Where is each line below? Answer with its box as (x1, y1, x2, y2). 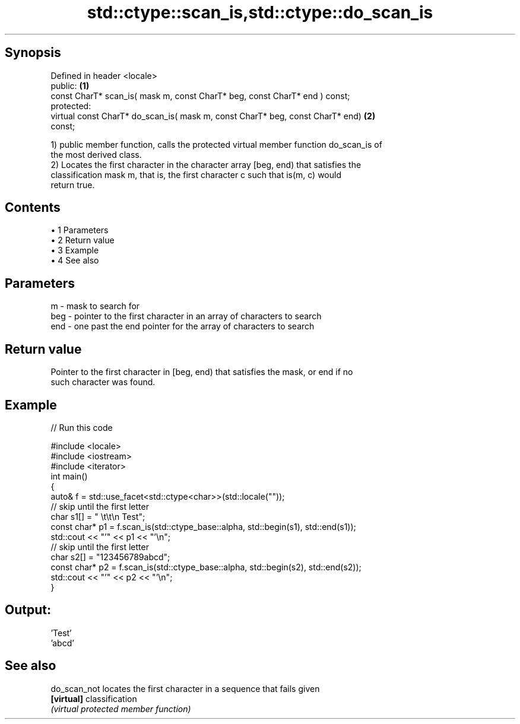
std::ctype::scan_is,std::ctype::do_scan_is (87, 2, 433, 23)
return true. (50, 179, 95, 190)
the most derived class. (50, 149, 142, 160)
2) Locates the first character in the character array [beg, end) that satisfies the (50, 159, 362, 170)
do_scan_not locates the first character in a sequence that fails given (50, 683, 320, 694)
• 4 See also (50, 255, 99, 266)
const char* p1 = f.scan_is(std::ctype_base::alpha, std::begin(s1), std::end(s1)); (50, 521, 356, 532)
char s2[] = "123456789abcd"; (50, 551, 170, 562)
